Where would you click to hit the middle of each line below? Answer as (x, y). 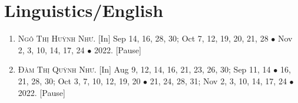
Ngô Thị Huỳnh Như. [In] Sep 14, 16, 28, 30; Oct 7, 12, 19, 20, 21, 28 (143, 38)
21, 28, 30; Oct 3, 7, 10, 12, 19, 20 (79, 80)
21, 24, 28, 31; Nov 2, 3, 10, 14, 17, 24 (218, 80)
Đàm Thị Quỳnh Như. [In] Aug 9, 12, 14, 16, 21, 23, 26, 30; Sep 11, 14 (144, 69)
